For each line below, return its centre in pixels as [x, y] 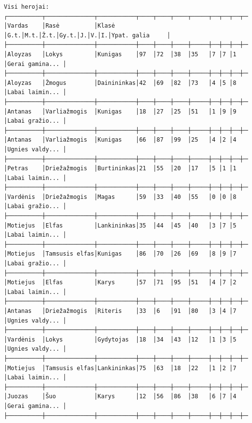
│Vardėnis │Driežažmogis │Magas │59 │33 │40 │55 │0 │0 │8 [120, 197]
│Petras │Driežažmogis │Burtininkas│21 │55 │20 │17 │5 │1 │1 [120, 169]
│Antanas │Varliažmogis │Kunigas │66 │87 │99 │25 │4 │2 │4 [120, 140]
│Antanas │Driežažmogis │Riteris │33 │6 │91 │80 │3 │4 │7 [120, 311]
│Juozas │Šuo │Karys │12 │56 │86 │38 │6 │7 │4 [120, 397]
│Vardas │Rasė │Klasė [60, 26]
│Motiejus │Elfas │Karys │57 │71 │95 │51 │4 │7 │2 [120, 283]
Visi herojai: [27, 7]
